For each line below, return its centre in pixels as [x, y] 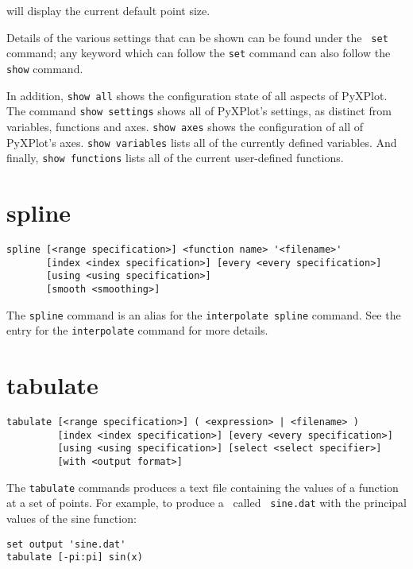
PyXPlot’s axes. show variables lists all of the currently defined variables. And [202, 142]
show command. [45, 68]
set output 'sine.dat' [66, 544]
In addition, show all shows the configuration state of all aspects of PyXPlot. [197, 95]
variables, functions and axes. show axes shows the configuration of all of [185, 126]
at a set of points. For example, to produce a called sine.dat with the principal [206, 503]
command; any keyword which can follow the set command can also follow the [199, 53]
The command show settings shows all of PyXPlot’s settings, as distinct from [199, 111]
